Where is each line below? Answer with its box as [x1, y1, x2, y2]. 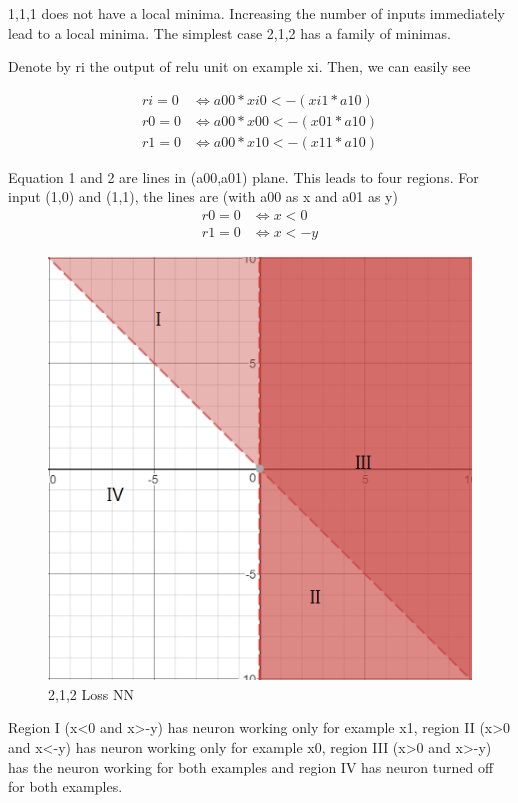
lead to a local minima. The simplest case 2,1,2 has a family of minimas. [8, 22, 451, 43]
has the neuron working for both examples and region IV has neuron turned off [8, 756, 494, 777]
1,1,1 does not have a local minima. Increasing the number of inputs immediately [8, 3, 505, 23]
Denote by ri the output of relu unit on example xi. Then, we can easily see [8, 56, 471, 77]
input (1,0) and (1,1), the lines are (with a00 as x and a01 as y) [8, 186, 398, 207]
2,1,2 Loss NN [48, 683, 134, 704]
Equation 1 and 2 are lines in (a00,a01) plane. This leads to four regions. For [8, 166, 479, 187]
